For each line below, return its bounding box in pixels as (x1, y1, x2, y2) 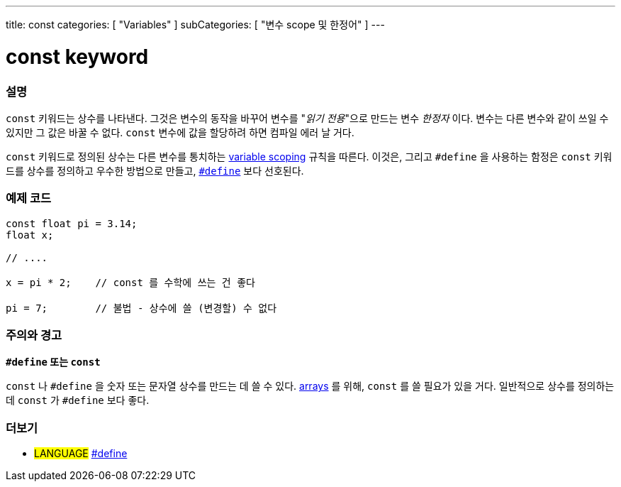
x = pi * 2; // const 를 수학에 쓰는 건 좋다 (6, 276, 255, 288)
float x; (6, 229, 54, 241)
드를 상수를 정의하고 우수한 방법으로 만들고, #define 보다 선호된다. (6, 164, 304, 177)
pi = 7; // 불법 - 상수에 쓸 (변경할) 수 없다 (6, 302, 277, 314)
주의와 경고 (6, 328, 62, 342)
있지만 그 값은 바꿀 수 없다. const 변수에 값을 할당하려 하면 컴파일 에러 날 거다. (6, 126, 354, 138)
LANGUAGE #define (34, 447, 128, 460)
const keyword (6, 44, 149, 69)
